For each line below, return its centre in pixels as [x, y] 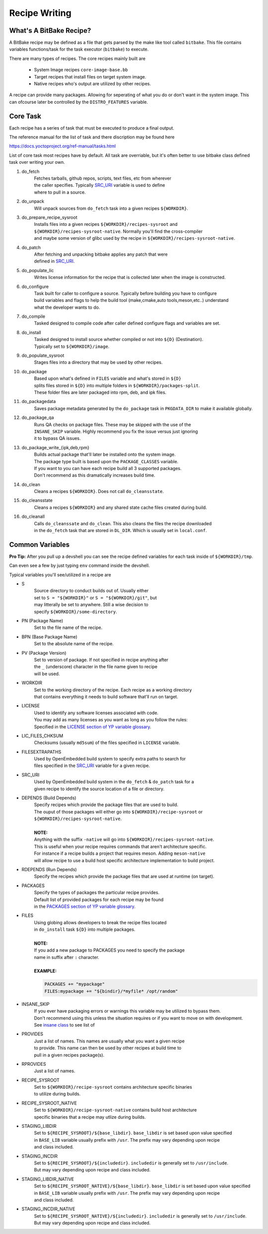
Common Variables [39, 544]
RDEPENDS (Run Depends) [49, 869]
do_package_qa [38, 417]
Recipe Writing [40, 13]
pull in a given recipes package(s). [69, 1055]
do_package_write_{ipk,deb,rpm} [55, 447]
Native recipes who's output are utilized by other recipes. [93, 84]
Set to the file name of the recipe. [68, 627]
